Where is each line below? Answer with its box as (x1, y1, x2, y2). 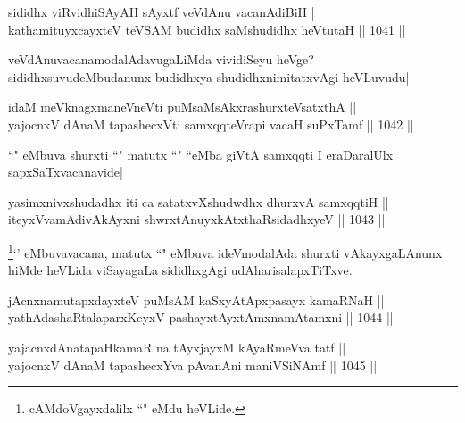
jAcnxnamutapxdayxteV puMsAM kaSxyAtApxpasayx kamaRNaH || (8, 290, 385, 309)
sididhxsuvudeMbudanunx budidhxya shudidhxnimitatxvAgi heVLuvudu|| (8, 67, 413, 86)
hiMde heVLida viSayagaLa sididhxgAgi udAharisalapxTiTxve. (8, 261, 353, 279)
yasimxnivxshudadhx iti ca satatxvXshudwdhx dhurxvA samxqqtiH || (8, 192, 389, 211)
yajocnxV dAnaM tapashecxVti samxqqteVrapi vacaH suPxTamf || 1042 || (8, 114, 414, 133)
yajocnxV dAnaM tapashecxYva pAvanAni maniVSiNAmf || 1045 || (8, 355, 378, 374)
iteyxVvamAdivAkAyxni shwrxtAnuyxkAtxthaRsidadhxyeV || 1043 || (8, 210, 386, 228)
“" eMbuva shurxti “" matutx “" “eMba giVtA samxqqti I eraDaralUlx (8, 145, 394, 163)
